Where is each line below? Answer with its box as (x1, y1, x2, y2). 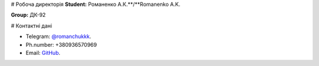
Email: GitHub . (25, 49, 61, 56)
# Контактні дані (11, 22, 53, 29)
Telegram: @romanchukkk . (25, 33, 92, 40)
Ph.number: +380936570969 (25, 41, 97, 48)
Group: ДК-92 (11, 12, 46, 19)
